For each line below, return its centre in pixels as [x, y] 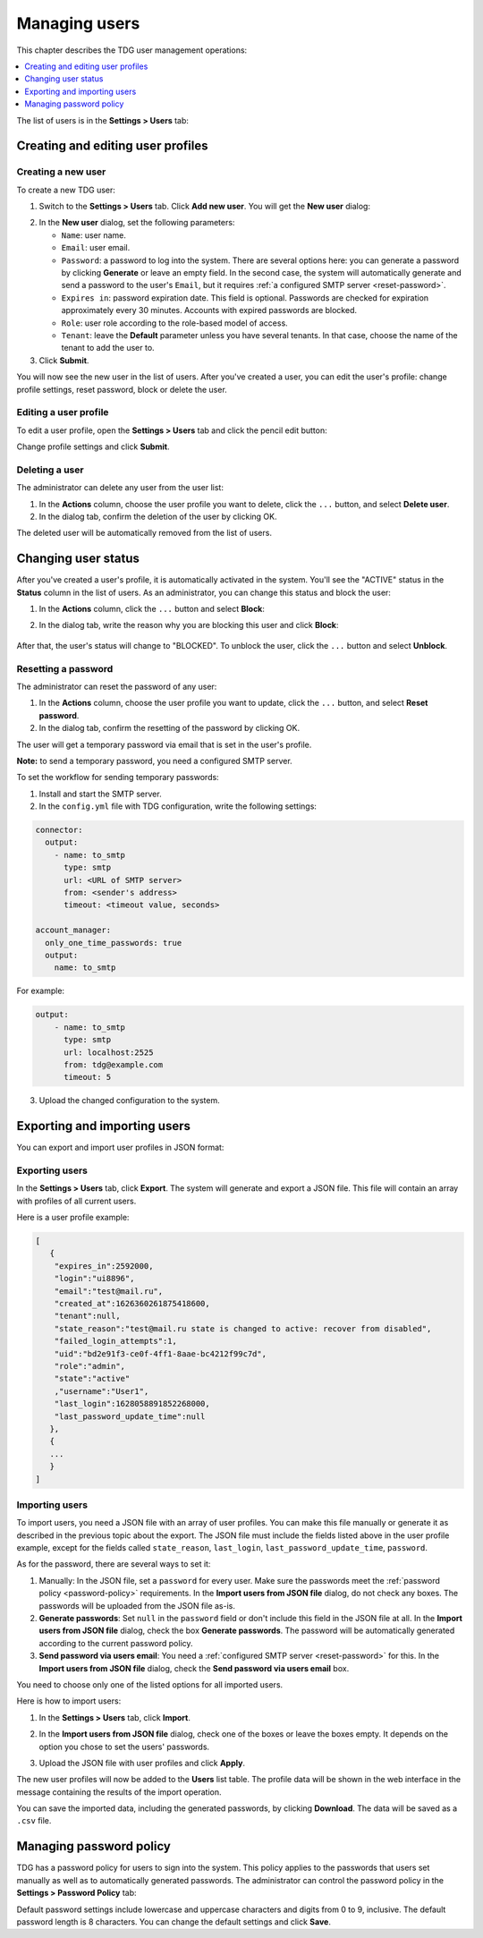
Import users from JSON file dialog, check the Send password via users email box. [194, 1668]
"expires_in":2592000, [104, 1266]
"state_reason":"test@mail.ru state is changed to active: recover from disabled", [243, 1328]
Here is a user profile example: [73, 1218]
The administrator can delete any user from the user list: [120, 488]
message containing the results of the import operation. [119, 1792]
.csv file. [34, 1821]
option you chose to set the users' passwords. [124, 1747]
